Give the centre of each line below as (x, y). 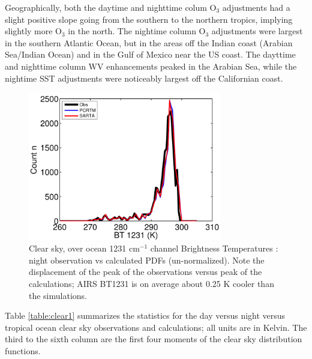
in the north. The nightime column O (137, 31)
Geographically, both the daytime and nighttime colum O (111, 7)
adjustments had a (256, 7)
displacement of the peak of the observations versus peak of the (145, 272)
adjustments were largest (257, 31)
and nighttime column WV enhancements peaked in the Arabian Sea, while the (151, 66)
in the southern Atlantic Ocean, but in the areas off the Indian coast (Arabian (149, 42)
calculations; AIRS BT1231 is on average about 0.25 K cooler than (151, 283)
